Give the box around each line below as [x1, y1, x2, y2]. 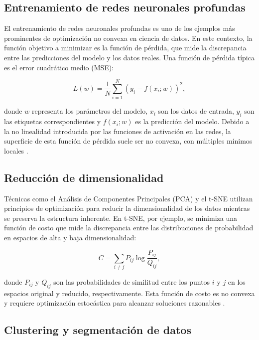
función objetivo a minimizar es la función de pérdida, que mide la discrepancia [4, 42, 247, 53]
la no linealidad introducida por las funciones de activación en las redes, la [4, 126, 231, 136]
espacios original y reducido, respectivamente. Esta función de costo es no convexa [4, 288, 255, 298]
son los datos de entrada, [158, 106, 234, 116]
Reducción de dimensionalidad [4, 170, 164, 185]
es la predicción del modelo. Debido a [135, 116, 250, 127]
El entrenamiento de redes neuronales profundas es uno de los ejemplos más [4, 23, 235, 33]
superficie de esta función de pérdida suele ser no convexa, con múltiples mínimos [4, 136, 253, 146]
